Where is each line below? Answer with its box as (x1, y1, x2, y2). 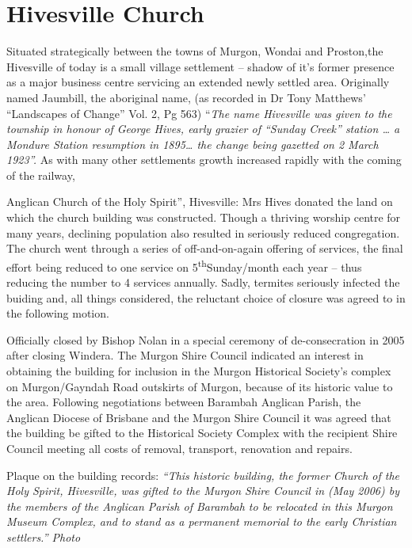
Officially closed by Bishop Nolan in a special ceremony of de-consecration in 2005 (6, 331, 405, 348)
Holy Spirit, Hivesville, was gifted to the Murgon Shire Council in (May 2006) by (6, 482, 399, 499)
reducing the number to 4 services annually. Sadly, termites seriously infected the (6, 274, 400, 291)
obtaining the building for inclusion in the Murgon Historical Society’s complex (6, 363, 391, 379)
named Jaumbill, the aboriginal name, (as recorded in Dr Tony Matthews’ (6, 89, 366, 105)
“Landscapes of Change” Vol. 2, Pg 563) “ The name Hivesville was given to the (6, 105, 392, 121)
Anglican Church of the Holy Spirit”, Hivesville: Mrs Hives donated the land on (6, 193, 393, 210)
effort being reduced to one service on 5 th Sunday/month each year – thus (6, 256, 362, 275)
